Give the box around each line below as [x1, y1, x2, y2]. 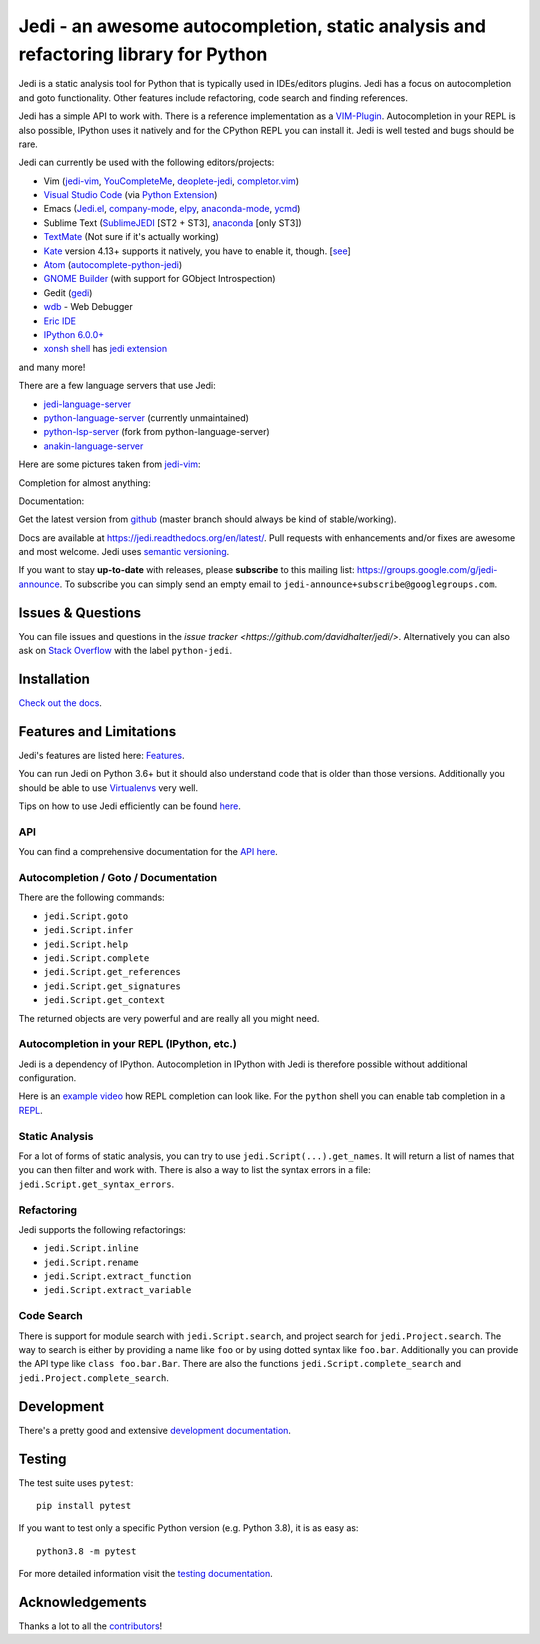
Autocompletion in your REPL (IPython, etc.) [18, 1037, 237, 1051]
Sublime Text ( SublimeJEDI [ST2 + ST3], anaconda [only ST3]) [43, 216, 302, 229]
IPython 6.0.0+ [43, 328, 105, 340]
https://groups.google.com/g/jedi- [356, 564, 498, 576]
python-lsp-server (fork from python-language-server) [43, 426, 270, 438]
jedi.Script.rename [43, 1256, 139, 1268]
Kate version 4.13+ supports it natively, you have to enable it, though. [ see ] [43, 245, 352, 257]
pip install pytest [36, 1500, 132, 1511]
